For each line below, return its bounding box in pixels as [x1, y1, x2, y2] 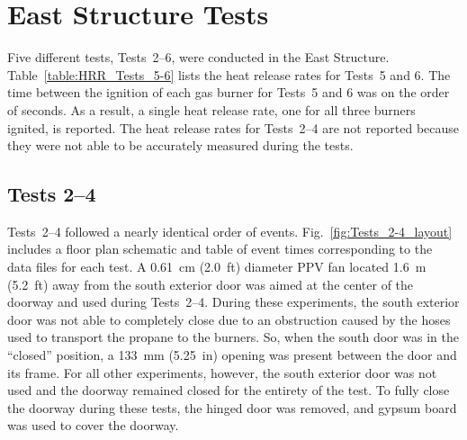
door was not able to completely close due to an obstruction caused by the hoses [7, 310, 451, 328]
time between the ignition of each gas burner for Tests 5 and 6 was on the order [7, 83, 450, 102]
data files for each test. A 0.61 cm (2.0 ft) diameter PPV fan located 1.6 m [7, 257, 427, 276]
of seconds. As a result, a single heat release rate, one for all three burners [7, 100, 416, 119]
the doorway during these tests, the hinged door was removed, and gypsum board [7, 398, 457, 417]
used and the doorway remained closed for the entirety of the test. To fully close [7, 381, 450, 400]
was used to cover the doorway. [7, 416, 179, 435]
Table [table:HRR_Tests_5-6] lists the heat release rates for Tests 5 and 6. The [7, 65, 451, 84]
